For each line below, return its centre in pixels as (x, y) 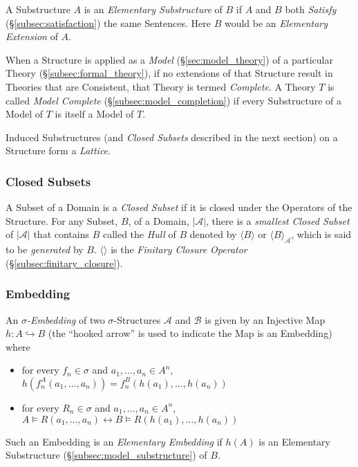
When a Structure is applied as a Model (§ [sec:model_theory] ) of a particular (169, 59)
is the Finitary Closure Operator (179, 249)
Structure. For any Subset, (62, 220)
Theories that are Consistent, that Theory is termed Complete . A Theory (161, 86)
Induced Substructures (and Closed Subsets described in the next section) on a (172, 137)
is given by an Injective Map (265, 319)
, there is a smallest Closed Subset (278, 220)
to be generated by (45, 249)
